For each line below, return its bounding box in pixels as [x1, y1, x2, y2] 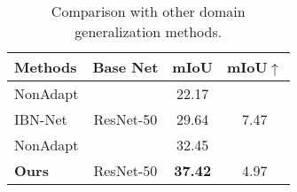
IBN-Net [14, 109, 67, 129]
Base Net [92, 57, 159, 77]
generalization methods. [74, 21, 223, 42]
